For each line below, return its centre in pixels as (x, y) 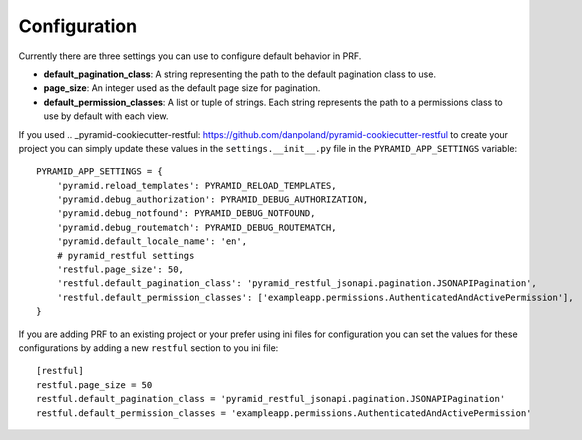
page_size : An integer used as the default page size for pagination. (182, 88)
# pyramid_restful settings (125, 255)
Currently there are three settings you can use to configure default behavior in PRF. (190, 56)
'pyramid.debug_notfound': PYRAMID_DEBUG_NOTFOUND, (186, 213)
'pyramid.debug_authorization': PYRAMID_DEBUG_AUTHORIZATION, (212, 199)
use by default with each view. (106, 116)
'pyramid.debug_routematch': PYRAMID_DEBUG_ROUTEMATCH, (196, 227)
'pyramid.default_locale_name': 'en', (152, 241)
